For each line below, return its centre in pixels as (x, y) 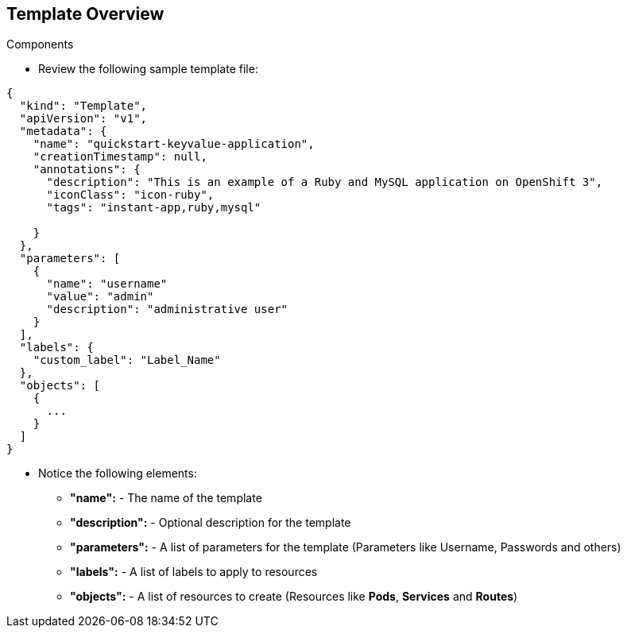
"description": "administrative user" (167, 309)
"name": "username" (107, 284)
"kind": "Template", (83, 106)
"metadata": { (63, 131)
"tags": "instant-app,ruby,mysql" (154, 208)
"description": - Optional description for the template (211, 523)
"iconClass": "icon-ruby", (130, 195)
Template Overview (85, 14)
